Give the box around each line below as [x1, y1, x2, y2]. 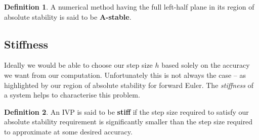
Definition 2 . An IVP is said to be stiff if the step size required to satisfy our [4, 106, 249, 117]
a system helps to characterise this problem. [4, 89, 140, 100]
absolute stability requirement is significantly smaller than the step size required [4, 116, 253, 127]
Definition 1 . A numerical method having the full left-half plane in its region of [4, 2, 254, 12]
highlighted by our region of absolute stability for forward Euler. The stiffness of [4, 79, 254, 90]
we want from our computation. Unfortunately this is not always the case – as [4, 69, 246, 80]
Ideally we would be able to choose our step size [4, 60, 153, 70]
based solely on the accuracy [161, 60, 250, 70]
